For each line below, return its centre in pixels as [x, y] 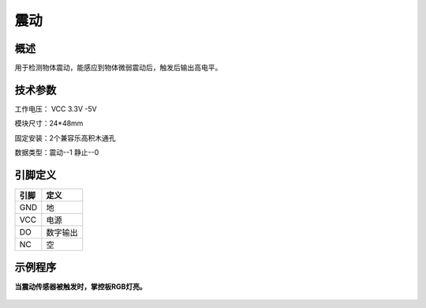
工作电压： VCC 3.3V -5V [56, 109]
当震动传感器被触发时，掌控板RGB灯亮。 [80, 286]
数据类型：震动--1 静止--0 [57, 152]
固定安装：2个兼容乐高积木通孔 [65, 137]
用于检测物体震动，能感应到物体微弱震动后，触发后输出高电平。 [118, 68]
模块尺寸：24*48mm [49, 123]
